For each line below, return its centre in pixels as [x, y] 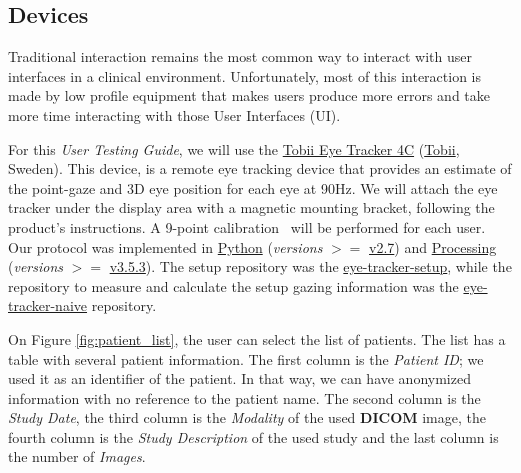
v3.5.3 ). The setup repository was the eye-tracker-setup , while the [310, 266]
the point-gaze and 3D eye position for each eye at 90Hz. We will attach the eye [253, 187]
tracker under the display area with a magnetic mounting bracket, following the [251, 207]
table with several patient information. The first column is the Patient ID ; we [246, 358]
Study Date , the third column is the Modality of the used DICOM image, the [247, 417]
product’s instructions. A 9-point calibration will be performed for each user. [247, 226]
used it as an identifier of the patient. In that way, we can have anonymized [239, 378]
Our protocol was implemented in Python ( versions [165, 246]
